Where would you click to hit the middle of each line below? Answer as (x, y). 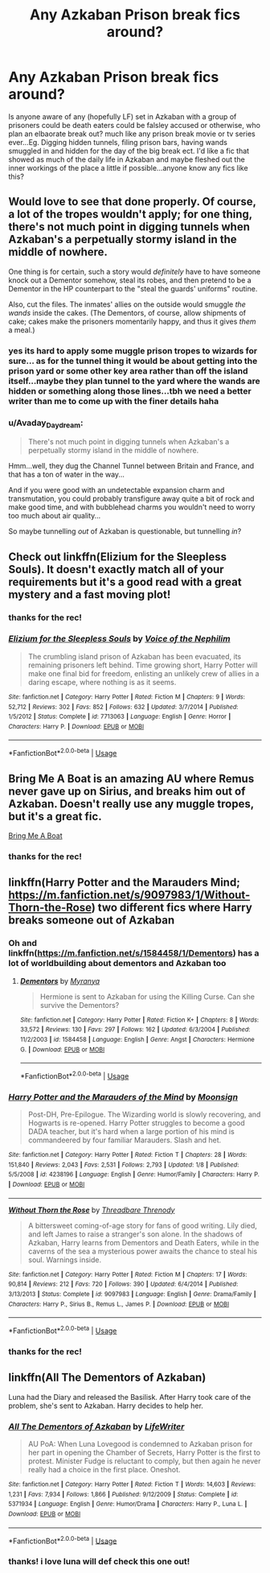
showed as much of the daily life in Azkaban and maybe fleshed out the (127, 159)
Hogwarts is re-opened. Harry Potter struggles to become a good (136, 1123)
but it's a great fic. (55, 816)
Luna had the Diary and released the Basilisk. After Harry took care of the (130, 1397)
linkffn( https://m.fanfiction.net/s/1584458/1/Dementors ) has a (134, 953)
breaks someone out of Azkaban (92, 921)
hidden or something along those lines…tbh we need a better (130, 390)
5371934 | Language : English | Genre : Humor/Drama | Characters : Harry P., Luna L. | (128, 1504)
